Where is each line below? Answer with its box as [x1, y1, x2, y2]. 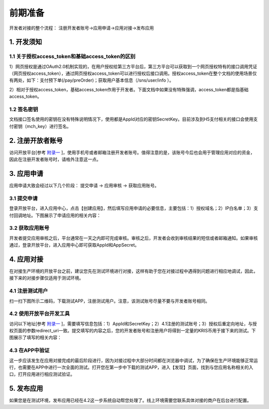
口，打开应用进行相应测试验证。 [9, 371, 75, 377]
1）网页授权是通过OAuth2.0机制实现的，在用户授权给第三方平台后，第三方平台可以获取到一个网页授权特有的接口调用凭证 [9, 63, 258, 69]
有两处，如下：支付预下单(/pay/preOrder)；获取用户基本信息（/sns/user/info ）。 [9, 77, 174, 83]
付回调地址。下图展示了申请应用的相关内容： [9, 212, 101, 218]
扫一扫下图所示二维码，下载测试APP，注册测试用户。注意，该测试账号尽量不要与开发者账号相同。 [9, 298, 210, 304]
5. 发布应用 [9, 384, 43, 393]
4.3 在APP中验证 [9, 347, 50, 354]
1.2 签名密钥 [9, 106, 38, 113]
